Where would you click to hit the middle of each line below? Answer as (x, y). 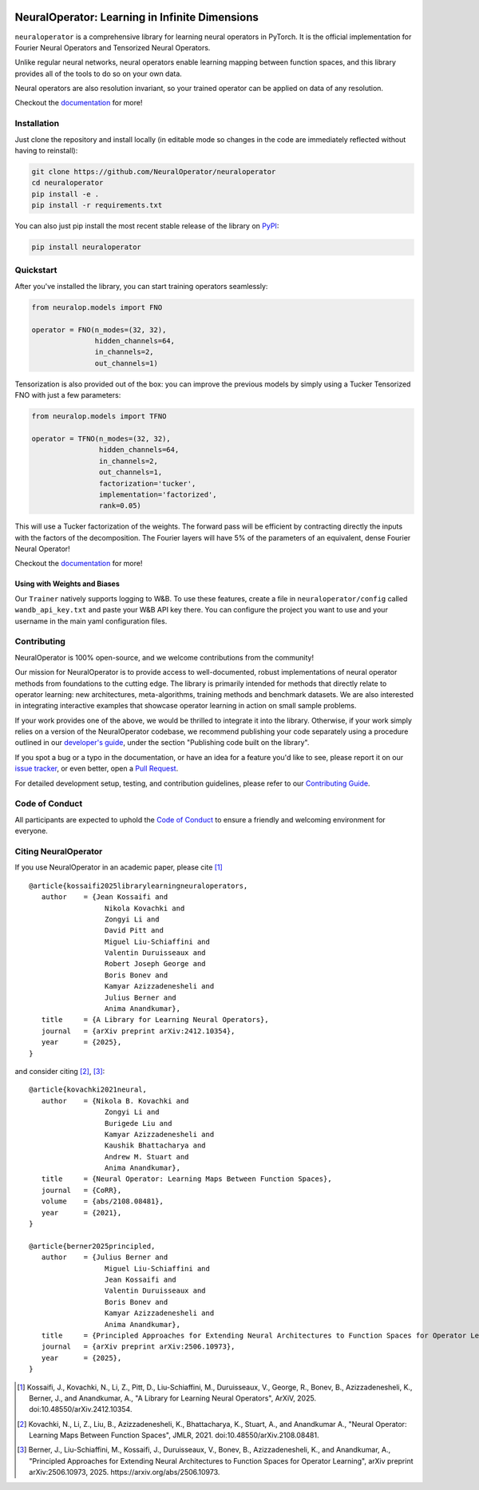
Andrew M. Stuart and (146, 1157)
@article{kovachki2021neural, (88, 1090)
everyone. (31, 831)
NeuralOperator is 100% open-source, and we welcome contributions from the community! (164, 657)
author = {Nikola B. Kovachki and (115, 1101)
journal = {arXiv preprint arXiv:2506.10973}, (138, 1347)
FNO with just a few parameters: (68, 395)
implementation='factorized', (158, 494)
